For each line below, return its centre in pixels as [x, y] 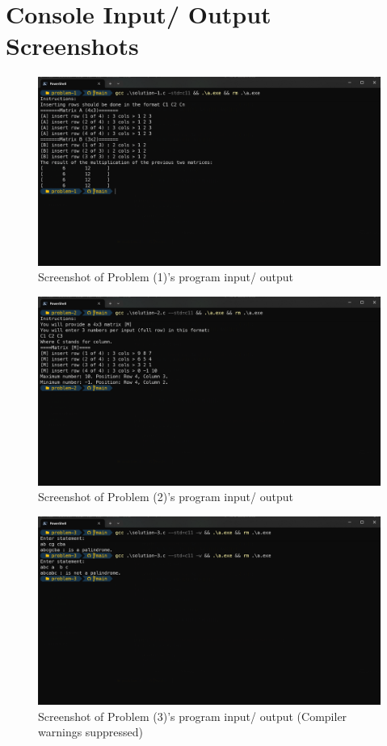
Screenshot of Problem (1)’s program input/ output [166, 277]
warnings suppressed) [90, 732]
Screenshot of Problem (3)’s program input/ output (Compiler [193, 716]
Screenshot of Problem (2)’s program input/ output [166, 497]
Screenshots [72, 46]
